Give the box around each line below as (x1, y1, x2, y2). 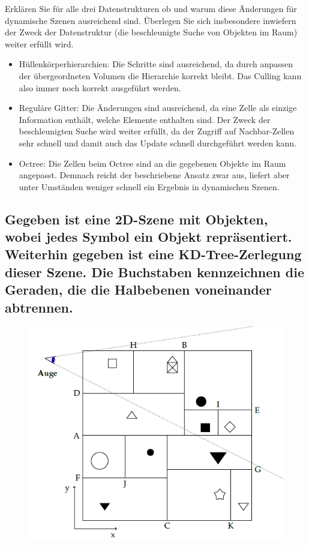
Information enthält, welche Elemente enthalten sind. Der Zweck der (19, 113, 271, 125)
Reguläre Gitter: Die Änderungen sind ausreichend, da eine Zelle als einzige (19, 101, 297, 114)
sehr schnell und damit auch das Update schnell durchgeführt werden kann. (19, 136, 296, 149)
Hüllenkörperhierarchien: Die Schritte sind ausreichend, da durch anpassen (19, 58, 293, 70)
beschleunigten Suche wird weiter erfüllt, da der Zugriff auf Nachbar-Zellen (19, 125, 295, 137)
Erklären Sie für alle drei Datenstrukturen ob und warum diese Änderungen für (5, 2, 297, 14)
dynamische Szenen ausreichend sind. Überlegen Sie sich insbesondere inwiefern (5, 14, 296, 26)
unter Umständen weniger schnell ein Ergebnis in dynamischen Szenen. (19, 180, 280, 193)
